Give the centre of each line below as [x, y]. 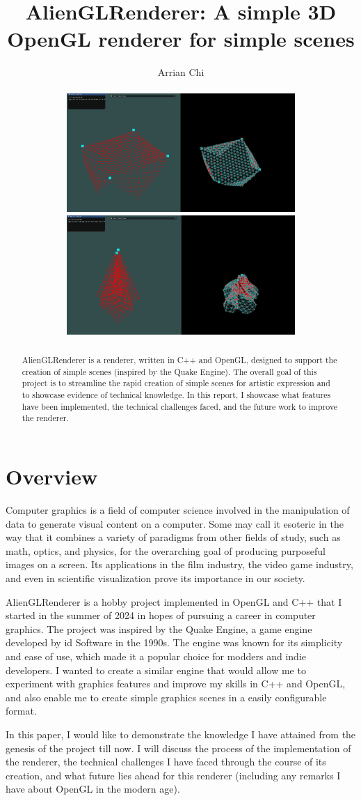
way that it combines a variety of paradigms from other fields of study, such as [173, 537]
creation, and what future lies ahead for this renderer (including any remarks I [173, 775]
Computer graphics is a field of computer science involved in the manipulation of [178, 510]
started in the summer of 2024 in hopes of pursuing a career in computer [161, 615]
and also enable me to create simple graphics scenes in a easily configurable [166, 697]
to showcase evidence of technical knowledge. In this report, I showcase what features [176, 395]
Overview [52, 476]
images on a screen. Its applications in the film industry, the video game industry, [179, 564]
